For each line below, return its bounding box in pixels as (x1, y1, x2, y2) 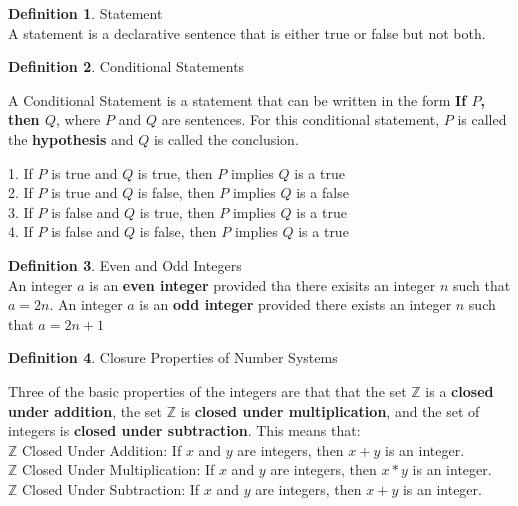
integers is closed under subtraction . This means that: (8, 420, 361, 441)
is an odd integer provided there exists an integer (139, 294, 452, 315)
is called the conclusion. (153, 128, 299, 149)
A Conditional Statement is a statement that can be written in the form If (8, 89, 467, 110)
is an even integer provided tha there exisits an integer (89, 274, 436, 295)
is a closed (425, 380, 494, 401)
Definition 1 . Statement (8, 3, 163, 23)
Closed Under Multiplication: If (22, 459, 215, 480)
